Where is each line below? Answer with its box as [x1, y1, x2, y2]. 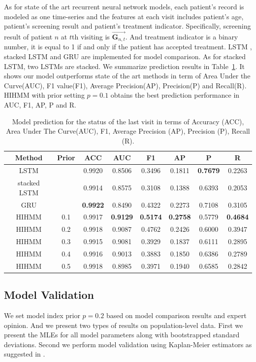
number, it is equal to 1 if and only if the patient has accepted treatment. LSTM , [4, 41, 252, 52]
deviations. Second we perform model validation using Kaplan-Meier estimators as [4, 339, 252, 349]
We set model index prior [4, 310, 80, 321]
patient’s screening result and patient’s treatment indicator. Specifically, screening [4, 21, 251, 31]
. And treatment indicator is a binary [125, 32, 238, 41]
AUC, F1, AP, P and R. [4, 100, 77, 110]
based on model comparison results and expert [106, 310, 247, 321]
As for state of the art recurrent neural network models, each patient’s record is [4, 1, 244, 11]
